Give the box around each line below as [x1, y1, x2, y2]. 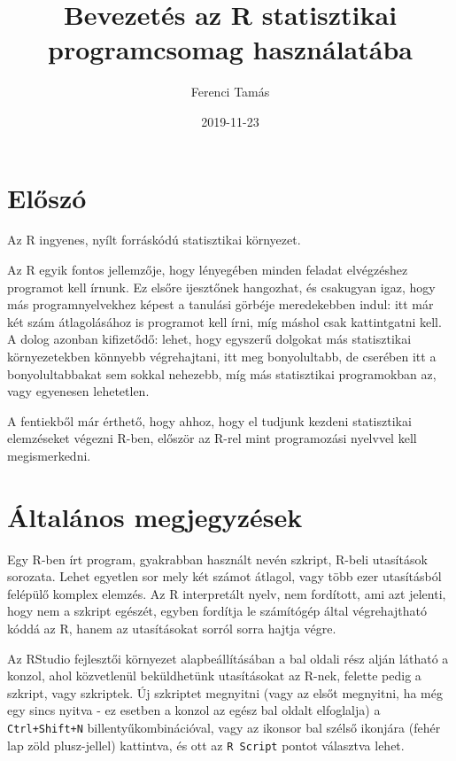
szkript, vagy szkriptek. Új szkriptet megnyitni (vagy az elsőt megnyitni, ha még [7, 683, 443, 702]
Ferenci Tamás [190, 82, 270, 101]
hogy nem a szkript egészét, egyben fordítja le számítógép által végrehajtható [7, 602, 427, 620]
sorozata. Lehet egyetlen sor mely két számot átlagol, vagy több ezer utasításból [7, 567, 442, 586]
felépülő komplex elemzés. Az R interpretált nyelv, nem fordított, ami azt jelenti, [7, 584, 446, 602]
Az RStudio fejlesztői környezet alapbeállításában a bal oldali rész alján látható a [7, 648, 449, 667]
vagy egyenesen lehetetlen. [7, 382, 150, 400]
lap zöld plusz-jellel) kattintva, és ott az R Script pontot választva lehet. [7, 735, 405, 754]
